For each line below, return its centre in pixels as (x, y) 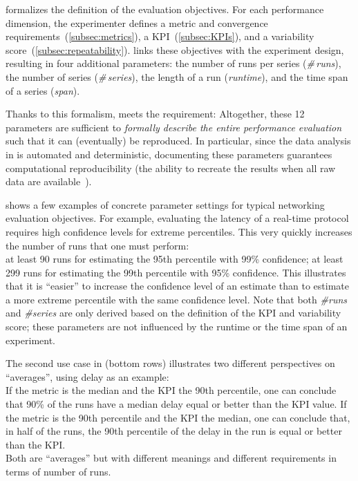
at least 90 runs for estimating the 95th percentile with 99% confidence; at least (175, 259)
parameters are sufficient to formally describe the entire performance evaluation (174, 127)
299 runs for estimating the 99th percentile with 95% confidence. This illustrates (176, 272)
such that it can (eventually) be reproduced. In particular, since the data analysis (178, 141)
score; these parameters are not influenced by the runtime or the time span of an (177, 327)
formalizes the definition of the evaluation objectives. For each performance (165, 9)
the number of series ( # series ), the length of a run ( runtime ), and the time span (177, 76)
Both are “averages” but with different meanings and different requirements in (171, 458)
